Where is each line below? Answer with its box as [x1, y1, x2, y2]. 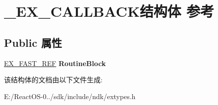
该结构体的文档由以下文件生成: [4, 74, 103, 85]
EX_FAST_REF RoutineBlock [4, 58, 106, 68]
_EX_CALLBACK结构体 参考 [4, 1, 215, 21]
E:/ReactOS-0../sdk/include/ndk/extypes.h [4, 91, 136, 101]
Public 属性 [4, 35, 62, 50]
